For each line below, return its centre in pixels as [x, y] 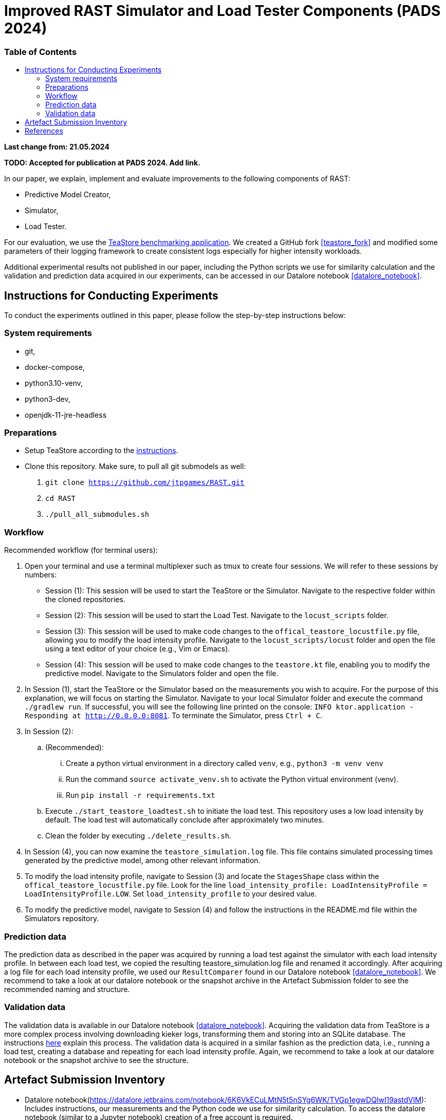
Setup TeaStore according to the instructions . [101, 451]
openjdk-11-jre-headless [66, 415]
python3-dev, [48, 399]
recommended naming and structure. [67, 989]
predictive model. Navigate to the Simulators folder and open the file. [162, 674]
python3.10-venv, [54, 383]
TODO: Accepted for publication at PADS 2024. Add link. [102, 163]
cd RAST [61, 499]
